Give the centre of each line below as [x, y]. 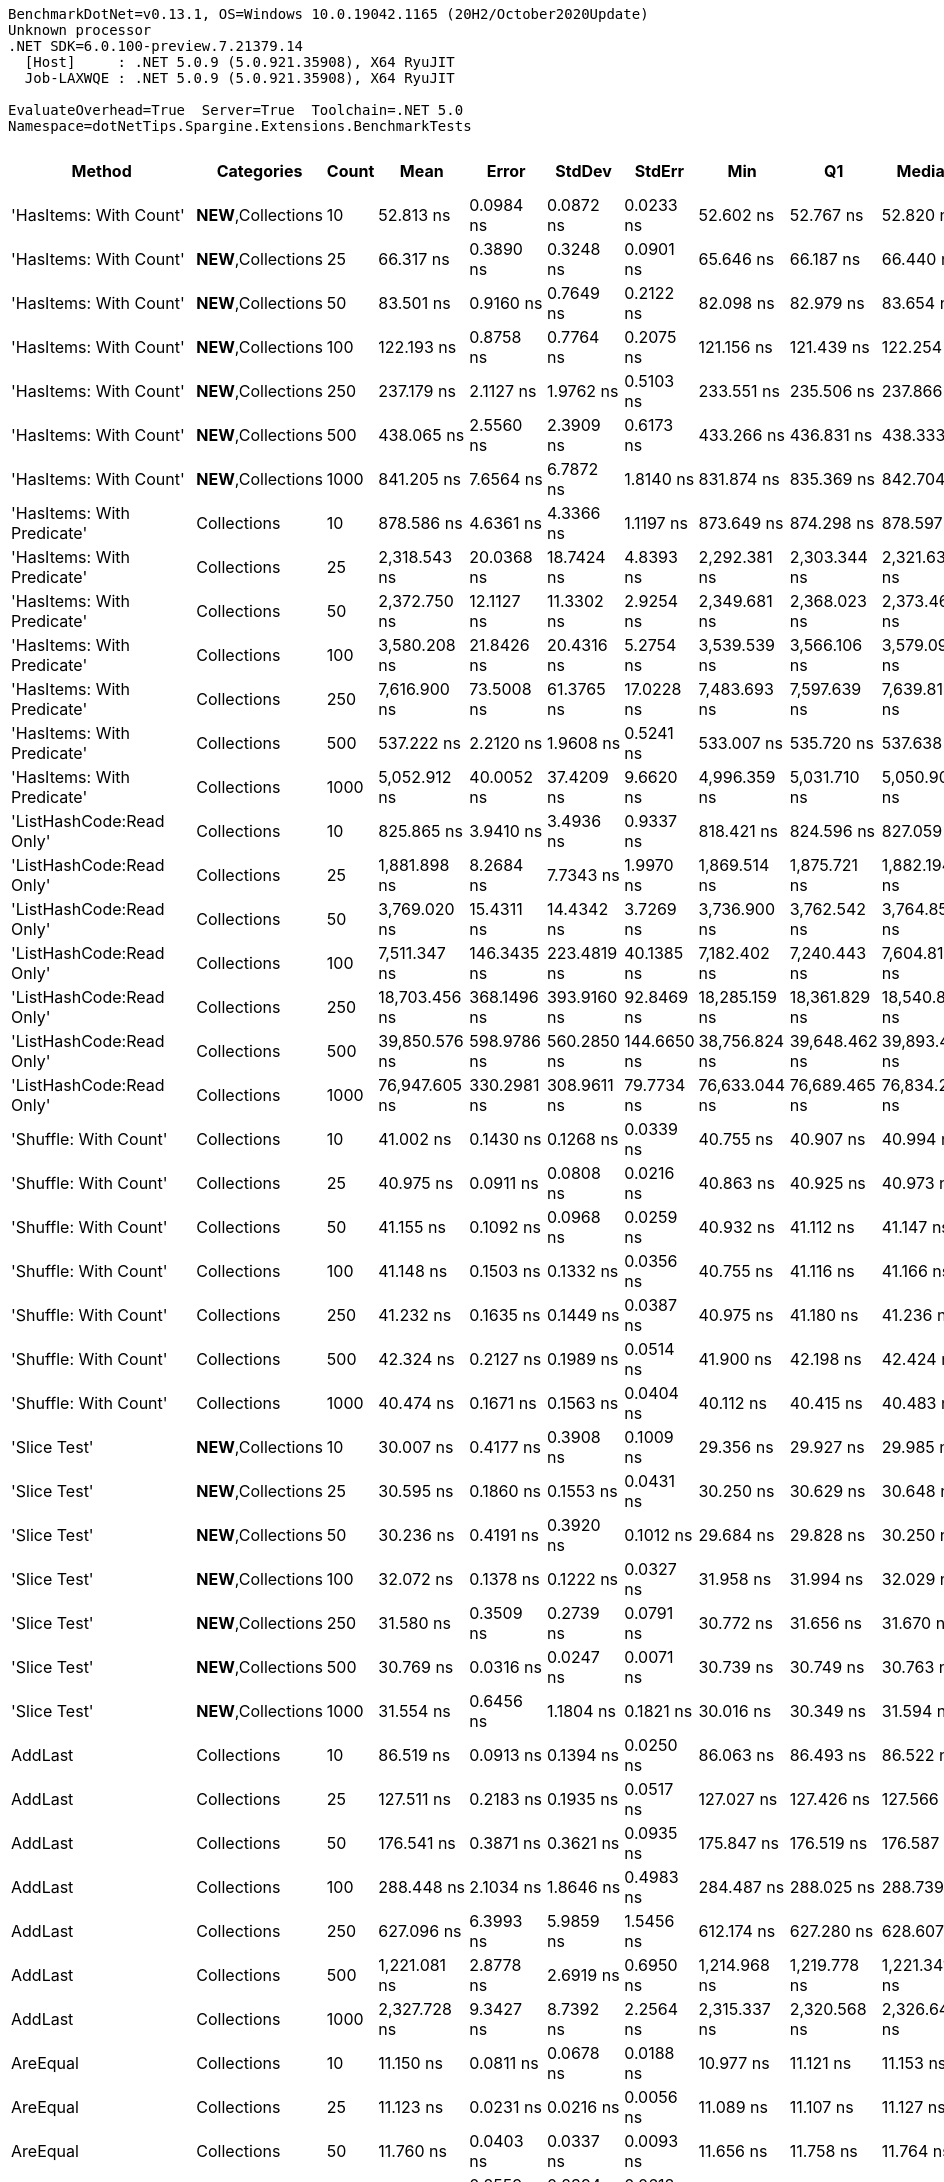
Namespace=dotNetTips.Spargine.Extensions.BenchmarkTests [240, 126]
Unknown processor [80, 30]
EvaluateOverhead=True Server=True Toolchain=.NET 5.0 [236, 110]
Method [101, 171]
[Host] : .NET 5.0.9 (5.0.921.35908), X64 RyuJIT [239, 62]
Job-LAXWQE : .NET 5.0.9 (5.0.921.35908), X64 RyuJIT [239, 78]
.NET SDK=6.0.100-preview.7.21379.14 [156, 46]
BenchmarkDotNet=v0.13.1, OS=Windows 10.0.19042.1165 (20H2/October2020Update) [328, 14]
